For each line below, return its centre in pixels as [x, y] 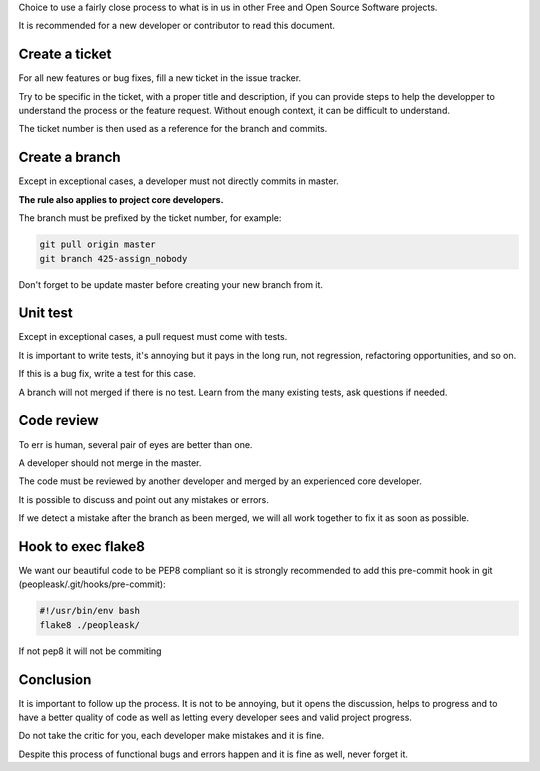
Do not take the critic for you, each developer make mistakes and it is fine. [171, 736]
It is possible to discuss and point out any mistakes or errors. [144, 499]
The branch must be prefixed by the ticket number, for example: [150, 218]
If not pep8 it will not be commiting [90, 651]
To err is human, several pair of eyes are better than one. [135, 444]
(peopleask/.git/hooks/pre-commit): [92, 584]
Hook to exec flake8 [81, 546]
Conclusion [55, 679]
